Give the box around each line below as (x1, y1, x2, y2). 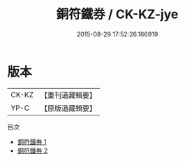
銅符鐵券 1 (17, 137, 47, 146)
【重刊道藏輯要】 (40, 90, 96, 100)
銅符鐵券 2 (17, 146, 48, 155)
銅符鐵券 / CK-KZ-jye (56, 6, 179, 22)
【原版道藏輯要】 (40, 103, 96, 113)
